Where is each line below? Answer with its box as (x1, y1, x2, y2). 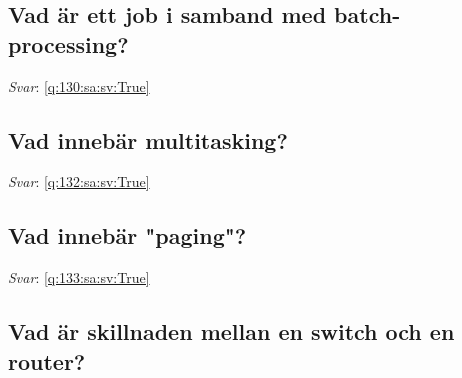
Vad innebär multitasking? (8, 124, 288, 155)
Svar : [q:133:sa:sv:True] (8, 267, 150, 288)
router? (8, 345, 86, 376)
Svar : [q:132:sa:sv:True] (8, 171, 150, 192)
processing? (8, 28, 129, 59)
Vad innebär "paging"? (8, 220, 247, 251)
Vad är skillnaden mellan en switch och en (8, 316, 455, 347)
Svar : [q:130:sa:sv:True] (8, 75, 150, 96)
